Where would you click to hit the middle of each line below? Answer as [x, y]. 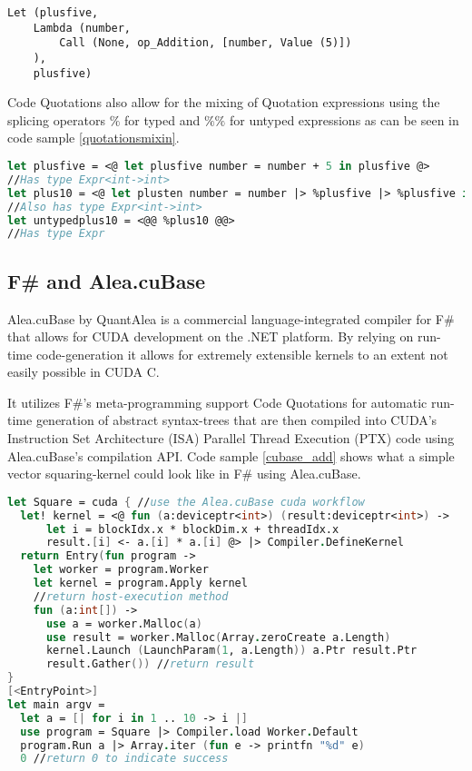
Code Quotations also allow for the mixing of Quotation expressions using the [224, 102]
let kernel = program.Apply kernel [140, 583]
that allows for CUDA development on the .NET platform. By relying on [211, 336]
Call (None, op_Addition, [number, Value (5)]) [206, 43]
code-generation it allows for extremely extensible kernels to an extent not [242, 354]
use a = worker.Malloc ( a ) [124, 623]
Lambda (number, [82, 28]
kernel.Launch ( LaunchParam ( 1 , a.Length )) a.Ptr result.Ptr [231, 651]
